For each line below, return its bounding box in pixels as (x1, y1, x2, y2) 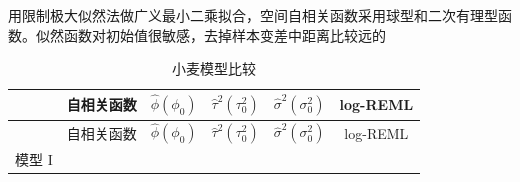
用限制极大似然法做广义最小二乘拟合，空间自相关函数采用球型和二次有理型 (8, 5, 498, 25)
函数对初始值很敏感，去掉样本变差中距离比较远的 (63, 24, 386, 45)
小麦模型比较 (172, 58, 257, 79)
